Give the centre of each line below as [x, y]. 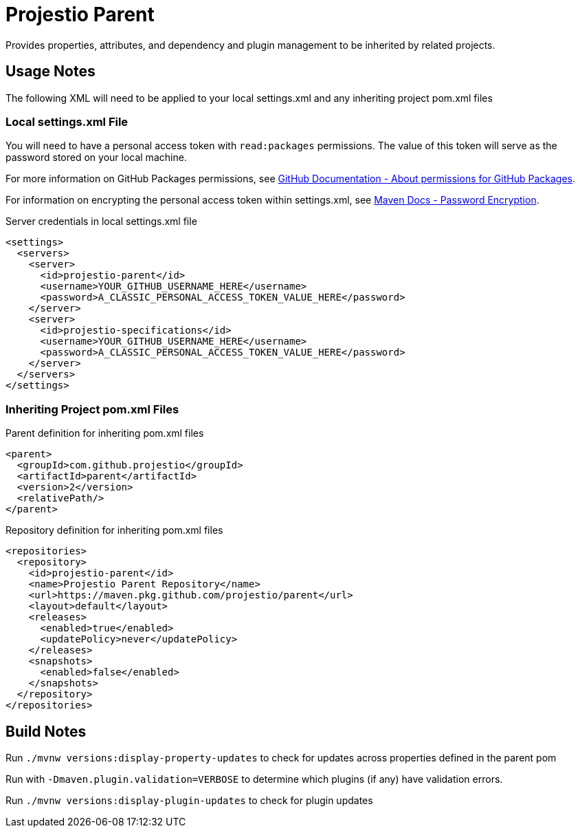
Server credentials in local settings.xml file [101, 221]
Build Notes [46, 731]
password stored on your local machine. [96, 158]
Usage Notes [51, 72]
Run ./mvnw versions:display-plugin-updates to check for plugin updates [189, 800]
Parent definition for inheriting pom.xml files [105, 433]
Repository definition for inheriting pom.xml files [114, 530]
